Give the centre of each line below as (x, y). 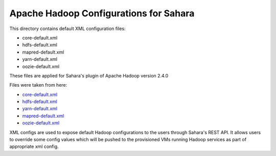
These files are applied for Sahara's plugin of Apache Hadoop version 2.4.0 (89, 75)
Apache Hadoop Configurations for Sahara (102, 13)
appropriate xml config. (34, 147)
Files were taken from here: (38, 85)
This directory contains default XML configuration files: (67, 29)
